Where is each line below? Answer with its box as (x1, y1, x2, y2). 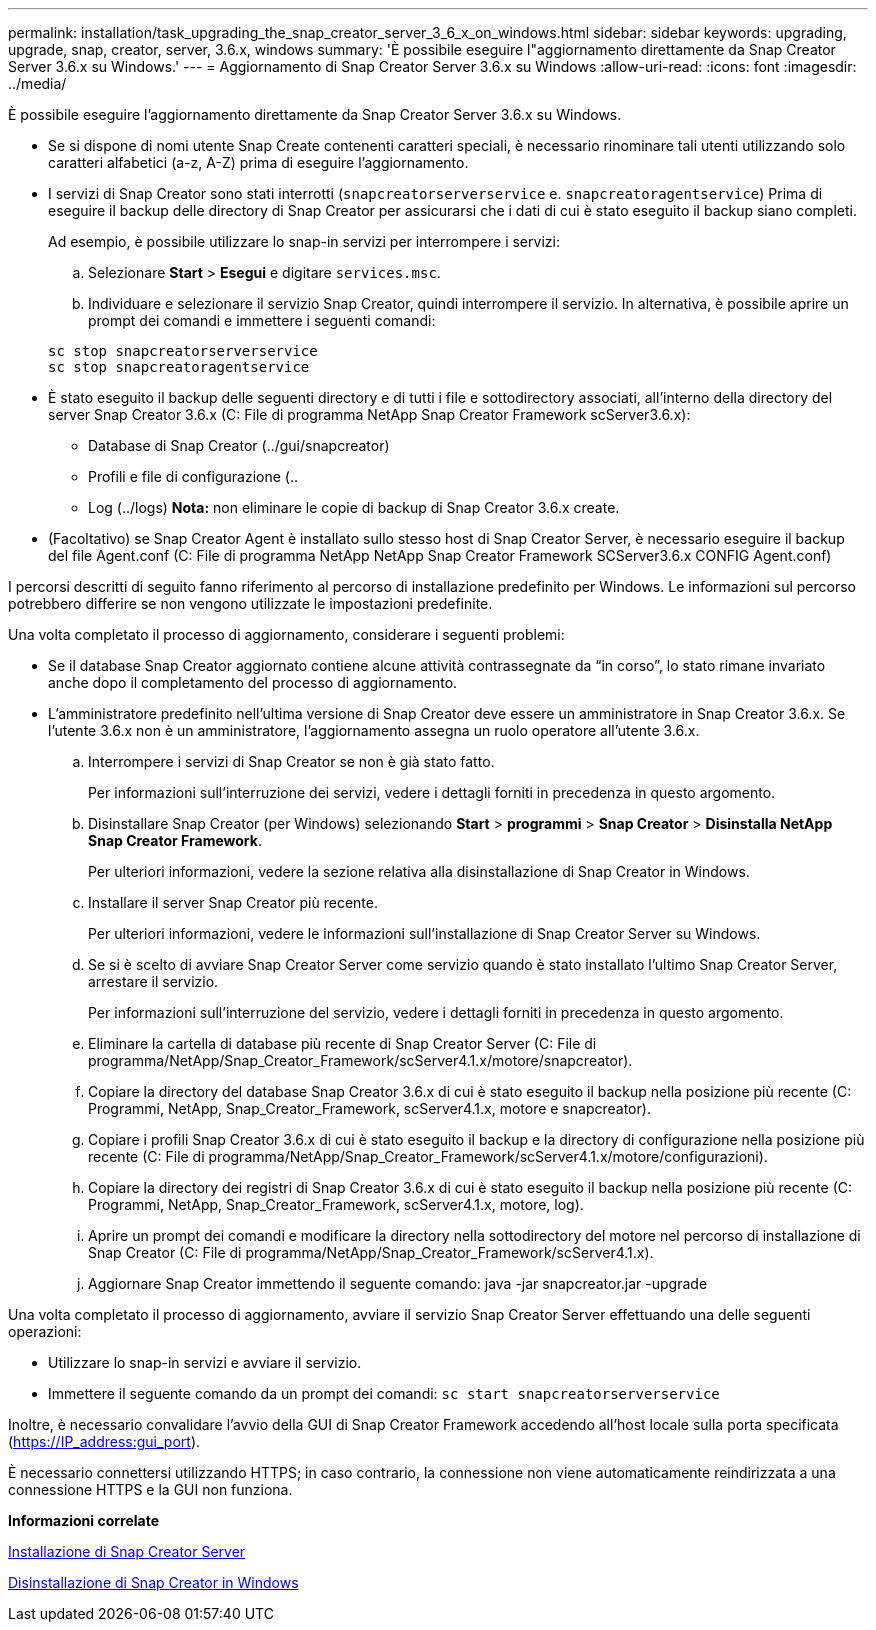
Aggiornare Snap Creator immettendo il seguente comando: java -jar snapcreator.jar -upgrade (88, 1275, 708, 1292)
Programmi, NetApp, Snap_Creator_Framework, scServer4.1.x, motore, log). (88, 1196, 584, 1213)
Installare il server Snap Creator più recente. (88, 894, 378, 911)
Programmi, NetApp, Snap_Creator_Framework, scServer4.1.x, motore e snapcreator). (88, 1100, 651, 1117)
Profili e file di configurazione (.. (88, 468, 299, 485)
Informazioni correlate (8, 1512, 160, 1529)
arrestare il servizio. (88, 973, 219, 990)
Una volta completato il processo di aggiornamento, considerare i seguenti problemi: (8, 626, 565, 643)
